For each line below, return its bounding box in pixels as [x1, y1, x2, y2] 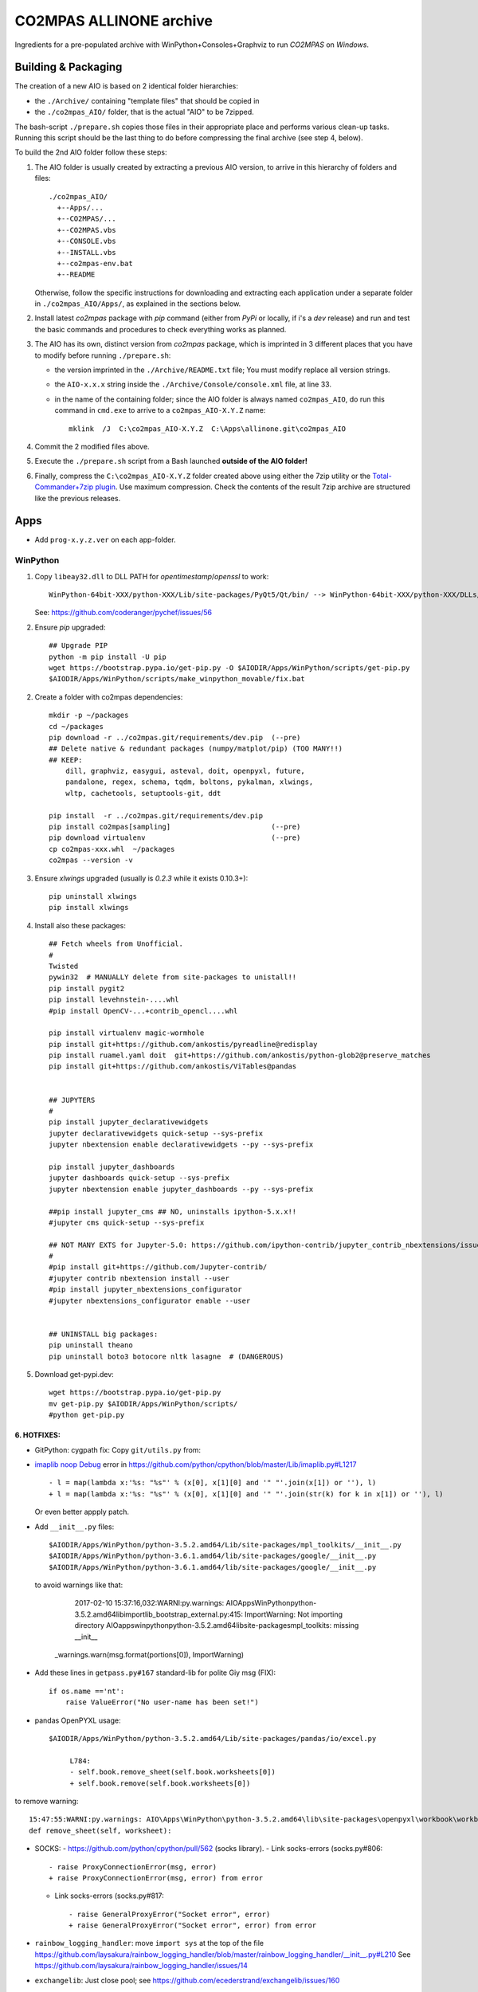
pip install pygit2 [49, 984, 125, 993]
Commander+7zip [34, 482, 94, 492]
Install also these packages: [34, 920, 127, 930]
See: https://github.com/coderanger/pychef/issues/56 [34, 608, 213, 618]
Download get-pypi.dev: [34, 1370, 115, 1378]
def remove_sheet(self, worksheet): [29, 1825, 172, 1835]
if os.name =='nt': [49, 1686, 125, 1696]
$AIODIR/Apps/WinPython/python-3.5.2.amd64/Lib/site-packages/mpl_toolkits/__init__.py [49, 1540, 402, 1549]
